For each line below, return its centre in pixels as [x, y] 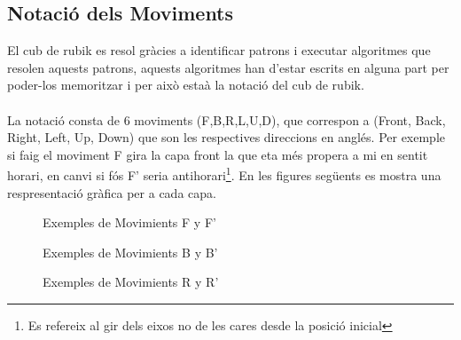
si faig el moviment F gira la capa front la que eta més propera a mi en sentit [218, 154]
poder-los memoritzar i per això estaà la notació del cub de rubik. [186, 85]
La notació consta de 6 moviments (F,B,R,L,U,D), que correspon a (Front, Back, [227, 119]
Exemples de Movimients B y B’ [130, 252]
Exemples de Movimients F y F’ [129, 222]
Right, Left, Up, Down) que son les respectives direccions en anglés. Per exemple [227, 137]
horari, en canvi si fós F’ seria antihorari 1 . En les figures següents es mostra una [224, 174]
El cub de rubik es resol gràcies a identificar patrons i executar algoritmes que [219, 50]
